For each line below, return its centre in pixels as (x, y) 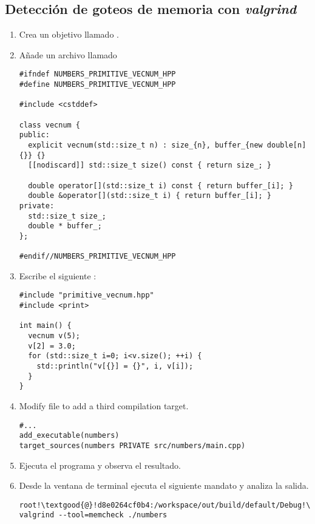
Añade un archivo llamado (68, 54)
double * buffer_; (65, 226)
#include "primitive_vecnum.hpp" (86, 295)
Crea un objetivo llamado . (69, 34)
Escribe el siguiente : (58, 275)
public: (34, 135)
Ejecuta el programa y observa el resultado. (100, 465)
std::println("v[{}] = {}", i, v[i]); (115, 366)
